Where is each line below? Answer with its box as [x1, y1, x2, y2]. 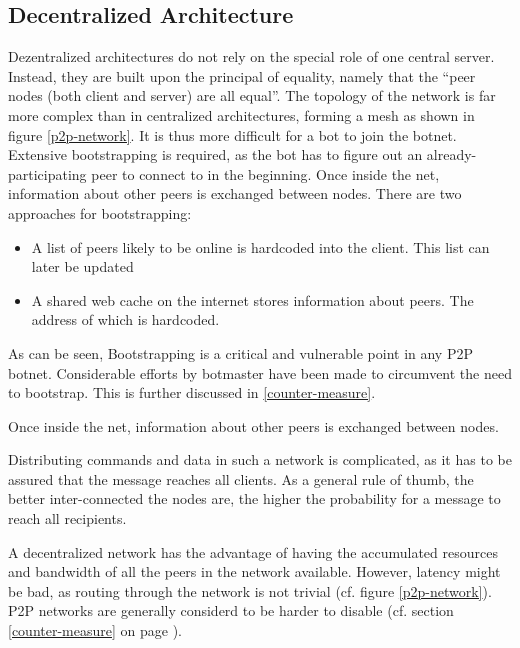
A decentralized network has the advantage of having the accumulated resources [8, 541, 498, 562]
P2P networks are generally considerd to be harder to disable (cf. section [8, 600, 454, 621]
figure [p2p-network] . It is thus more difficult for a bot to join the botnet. [8, 124, 457, 145]
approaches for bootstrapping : [8, 202, 192, 223]
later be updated [31, 256, 134, 277]
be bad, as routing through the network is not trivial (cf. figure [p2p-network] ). [8, 580, 492, 601]
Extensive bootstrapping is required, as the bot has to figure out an [8, 144, 423, 165]
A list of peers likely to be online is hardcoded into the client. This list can [31, 236, 490, 257]
